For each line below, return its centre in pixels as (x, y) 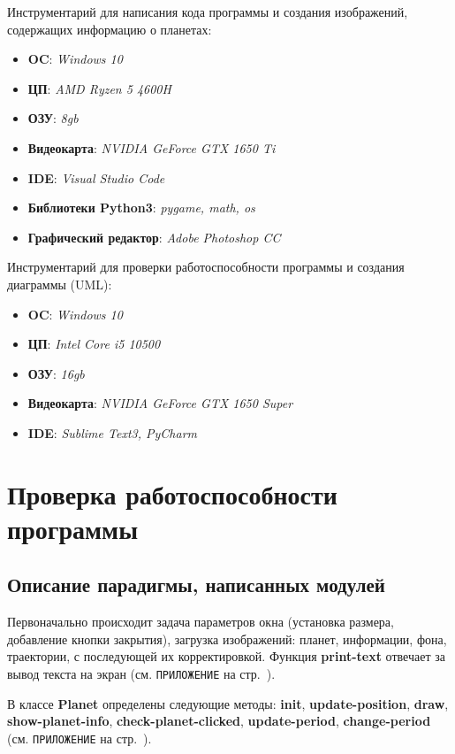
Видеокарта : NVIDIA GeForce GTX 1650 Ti (152, 147)
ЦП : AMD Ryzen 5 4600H (99, 88)
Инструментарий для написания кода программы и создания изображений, (208, 12)
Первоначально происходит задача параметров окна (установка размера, (201, 622)
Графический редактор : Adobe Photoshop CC (154, 237)
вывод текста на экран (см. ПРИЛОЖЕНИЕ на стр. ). (141, 674)
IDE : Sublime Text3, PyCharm (112, 432)
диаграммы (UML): (60, 284)
